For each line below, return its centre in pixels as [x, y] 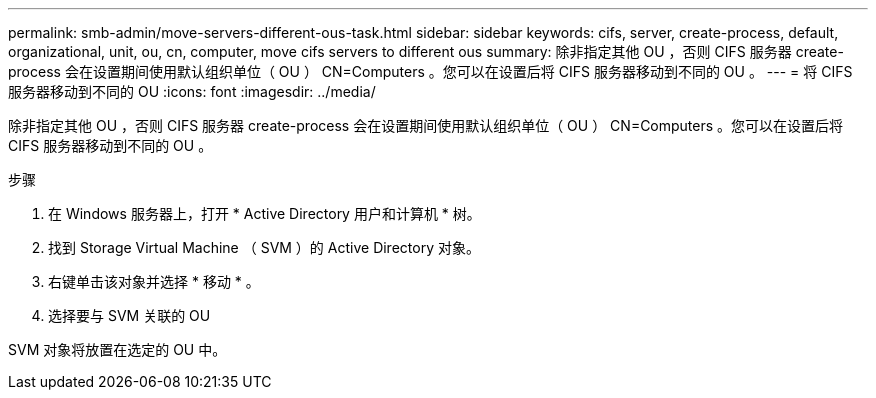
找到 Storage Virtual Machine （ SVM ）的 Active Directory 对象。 [264, 247]
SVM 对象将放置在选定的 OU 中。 [117, 349]
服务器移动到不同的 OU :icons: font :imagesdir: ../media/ [192, 91]
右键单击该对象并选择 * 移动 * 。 [154, 281]
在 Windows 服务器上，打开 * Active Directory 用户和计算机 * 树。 [264, 213]
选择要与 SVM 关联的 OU [129, 315]
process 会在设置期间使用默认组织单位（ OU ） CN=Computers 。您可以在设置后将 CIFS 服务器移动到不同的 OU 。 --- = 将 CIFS [430, 71]
